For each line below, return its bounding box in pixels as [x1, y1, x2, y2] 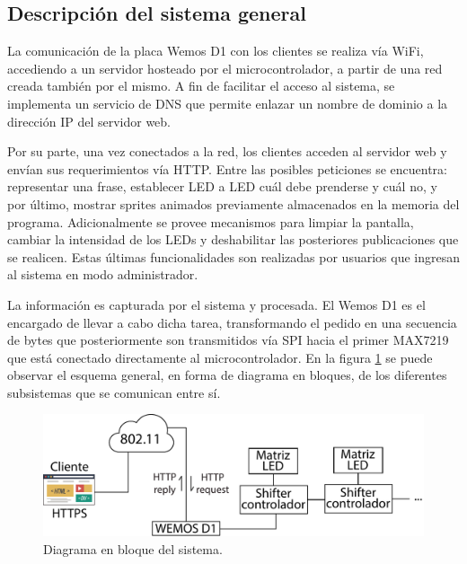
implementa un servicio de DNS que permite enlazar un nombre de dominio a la [7, 93, 448, 112]
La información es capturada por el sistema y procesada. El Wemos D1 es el [7, 295, 426, 313]
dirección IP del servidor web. [7, 111, 171, 130]
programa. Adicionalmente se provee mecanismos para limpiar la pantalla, [7, 212, 414, 231]
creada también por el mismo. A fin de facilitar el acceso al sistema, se [7, 76, 395, 95]
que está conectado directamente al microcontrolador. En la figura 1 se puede [7, 348, 433, 366]
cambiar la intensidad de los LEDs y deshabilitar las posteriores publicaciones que [7, 230, 459, 249]
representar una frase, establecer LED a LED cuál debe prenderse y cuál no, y [7, 177, 437, 196]
